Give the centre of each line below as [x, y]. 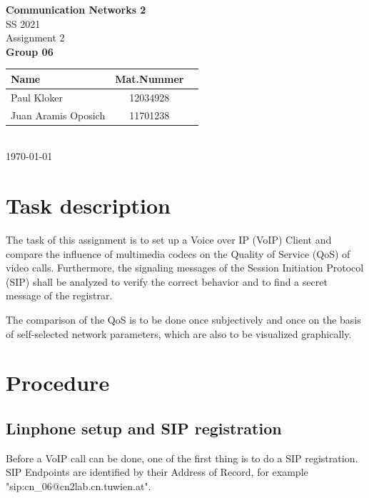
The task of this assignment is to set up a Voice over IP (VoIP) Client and [169, 239]
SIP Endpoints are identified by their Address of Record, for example [157, 472]
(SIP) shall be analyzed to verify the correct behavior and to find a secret [167, 281]
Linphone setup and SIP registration [144, 428]
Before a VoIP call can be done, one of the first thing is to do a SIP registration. [182, 458]
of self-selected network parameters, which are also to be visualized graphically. [179, 333]
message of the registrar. [59, 295]
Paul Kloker [37, 97]
